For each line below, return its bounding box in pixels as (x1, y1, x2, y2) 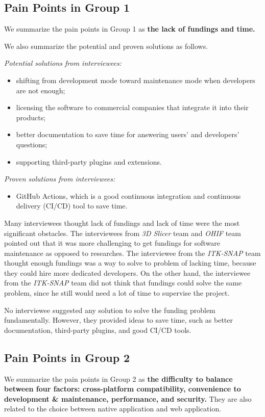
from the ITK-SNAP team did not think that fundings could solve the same (4, 277, 242, 288)
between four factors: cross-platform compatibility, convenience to (4, 383, 241, 394)
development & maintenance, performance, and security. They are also (4, 393, 252, 404)
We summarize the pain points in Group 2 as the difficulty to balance (4, 373, 233, 384)
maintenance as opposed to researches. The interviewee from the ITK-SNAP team (4, 247, 261, 258)
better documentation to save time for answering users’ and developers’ (16, 129, 239, 140)
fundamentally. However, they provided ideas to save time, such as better (4, 315, 233, 325)
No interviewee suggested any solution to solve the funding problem (4, 304, 215, 315)
